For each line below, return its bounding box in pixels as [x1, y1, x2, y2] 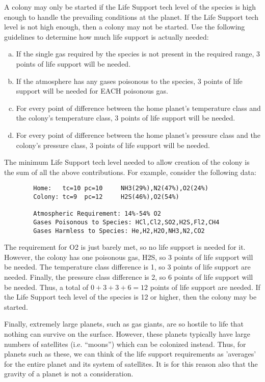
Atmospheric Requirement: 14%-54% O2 [33, 210, 161, 218]
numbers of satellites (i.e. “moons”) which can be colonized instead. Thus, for [4, 338, 246, 349]
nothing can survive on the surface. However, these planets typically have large [4, 329, 251, 339]
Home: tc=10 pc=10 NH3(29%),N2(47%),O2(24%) [33, 185, 208, 192]
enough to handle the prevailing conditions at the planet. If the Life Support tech [4, 11, 258, 22]
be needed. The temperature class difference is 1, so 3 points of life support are [4, 261, 251, 272]
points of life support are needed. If [150, 281, 260, 292]
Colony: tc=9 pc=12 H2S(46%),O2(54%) [33, 193, 179, 200]
